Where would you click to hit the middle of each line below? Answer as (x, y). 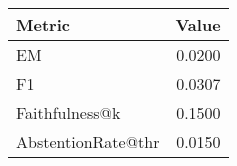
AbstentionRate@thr (88, 141)
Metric (43, 24)
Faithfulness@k (68, 112)
